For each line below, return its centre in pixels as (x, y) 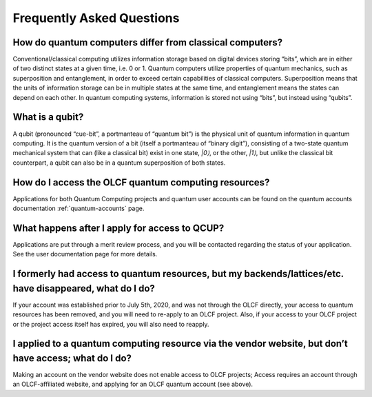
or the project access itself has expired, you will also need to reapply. (111, 324)
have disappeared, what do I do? (84, 288)
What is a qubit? (48, 117)
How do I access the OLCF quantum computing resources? (141, 182)
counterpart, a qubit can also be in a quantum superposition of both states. (119, 163)
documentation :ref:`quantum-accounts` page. (79, 208)
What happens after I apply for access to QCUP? (118, 228)
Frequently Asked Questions (96, 18)
